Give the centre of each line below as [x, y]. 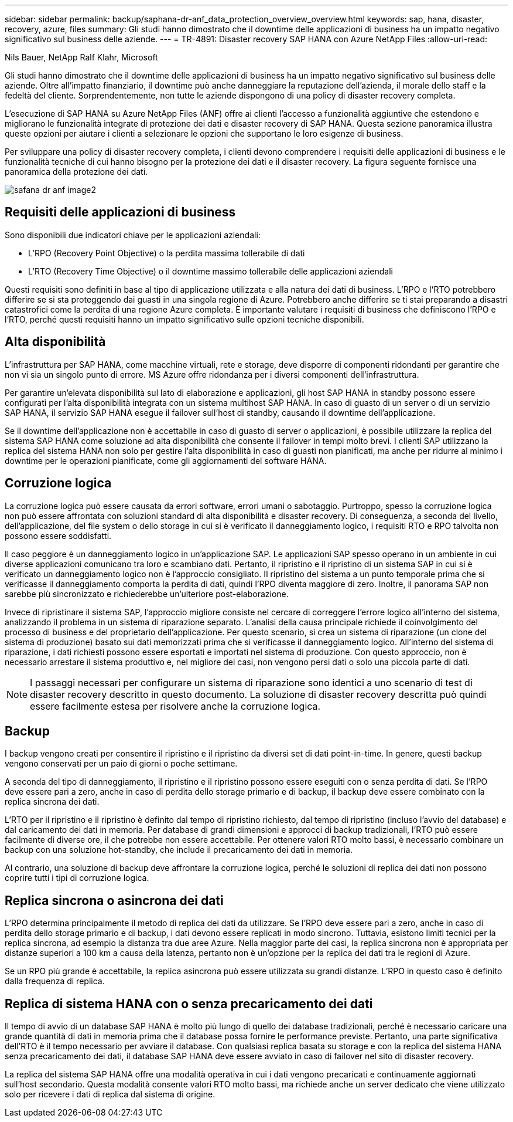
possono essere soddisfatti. [58, 535]
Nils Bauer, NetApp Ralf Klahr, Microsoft [81, 57]
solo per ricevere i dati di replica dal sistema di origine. [110, 1094]
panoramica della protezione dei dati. [76, 172]
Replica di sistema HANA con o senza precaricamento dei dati [189, 1004]
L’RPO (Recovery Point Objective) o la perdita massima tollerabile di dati [167, 253]
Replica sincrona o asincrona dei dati [114, 900]
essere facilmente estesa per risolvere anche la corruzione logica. [175, 706]
